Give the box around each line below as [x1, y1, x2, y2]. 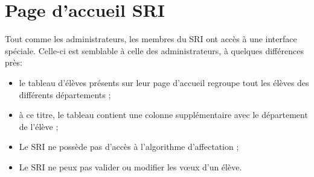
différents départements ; [19, 88, 111, 101]
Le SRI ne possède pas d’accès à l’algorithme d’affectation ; [19, 140, 239, 153]
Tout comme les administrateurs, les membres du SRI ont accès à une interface [5, 33, 297, 45]
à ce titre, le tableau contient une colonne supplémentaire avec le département [19, 108, 308, 121]
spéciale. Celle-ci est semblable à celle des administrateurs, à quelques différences [5, 44, 304, 57]
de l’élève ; [19, 120, 59, 132]
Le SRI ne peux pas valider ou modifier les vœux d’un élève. [19, 160, 242, 173]
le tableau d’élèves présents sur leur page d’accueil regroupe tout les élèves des [19, 76, 309, 88]
